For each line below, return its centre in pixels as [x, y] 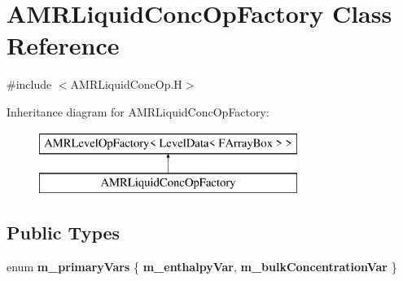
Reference [63, 45]
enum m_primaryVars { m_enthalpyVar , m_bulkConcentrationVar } [202, 266]
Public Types [64, 233]
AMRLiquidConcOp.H [126, 84]
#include [29, 84]
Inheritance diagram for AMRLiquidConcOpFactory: [138, 111]
